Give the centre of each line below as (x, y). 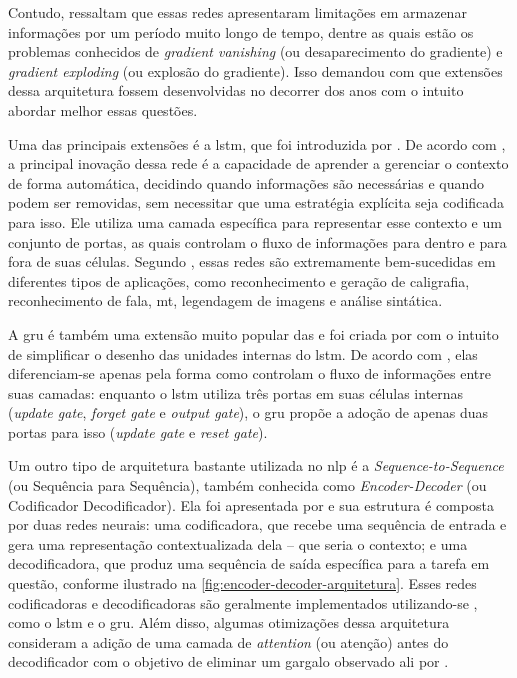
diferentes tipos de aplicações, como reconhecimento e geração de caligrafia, (239, 280)
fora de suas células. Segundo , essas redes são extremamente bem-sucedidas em (252, 261)
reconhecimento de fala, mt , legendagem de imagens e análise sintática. (225, 300)
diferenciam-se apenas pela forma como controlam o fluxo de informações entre (249, 373)
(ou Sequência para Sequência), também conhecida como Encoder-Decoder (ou (247, 485)
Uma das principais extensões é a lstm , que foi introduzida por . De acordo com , (257, 143)
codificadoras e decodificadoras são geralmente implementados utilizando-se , (243, 602)
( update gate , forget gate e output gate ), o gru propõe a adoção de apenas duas (248, 412)
